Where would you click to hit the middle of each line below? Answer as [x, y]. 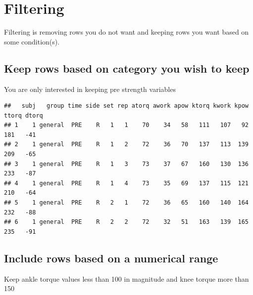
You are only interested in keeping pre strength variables [90, 89]
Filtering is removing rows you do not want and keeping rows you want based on [126, 32]
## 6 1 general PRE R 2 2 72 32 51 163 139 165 [126, 222]
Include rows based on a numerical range [111, 258]
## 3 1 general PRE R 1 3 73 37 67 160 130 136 [126, 164]
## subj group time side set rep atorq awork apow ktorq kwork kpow [126, 106]
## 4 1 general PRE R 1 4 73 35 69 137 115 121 [126, 183]
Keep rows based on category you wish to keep [127, 68]
